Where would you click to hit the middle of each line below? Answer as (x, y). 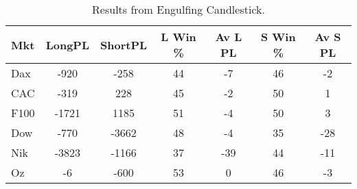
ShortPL (124, 45)
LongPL (68, 45)
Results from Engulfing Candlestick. (178, 9)
